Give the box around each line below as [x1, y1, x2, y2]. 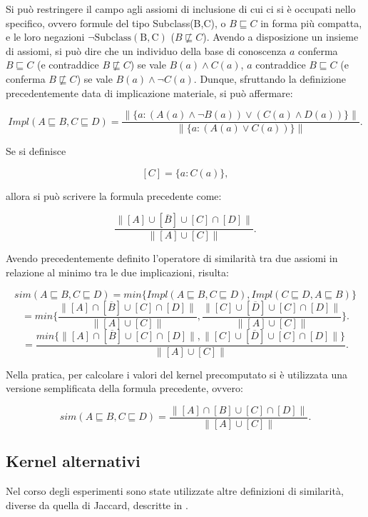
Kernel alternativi [6, 450, 140, 472]
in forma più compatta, [260, 15, 362, 30]
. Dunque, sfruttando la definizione [193, 71, 346, 86]
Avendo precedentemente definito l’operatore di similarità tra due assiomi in [6, 251, 338, 266]
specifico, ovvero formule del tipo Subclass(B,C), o [6, 15, 226, 30]
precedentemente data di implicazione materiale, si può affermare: [6, 85, 293, 100]
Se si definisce [6, 144, 66, 159]
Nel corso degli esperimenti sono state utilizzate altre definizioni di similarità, [6, 483, 344, 498]
